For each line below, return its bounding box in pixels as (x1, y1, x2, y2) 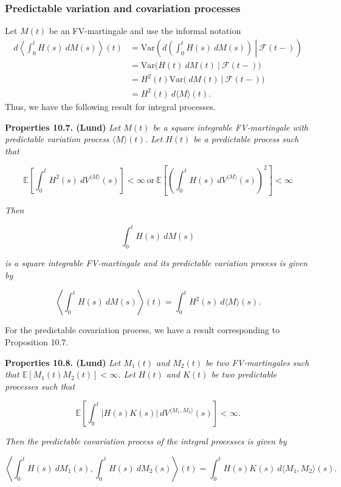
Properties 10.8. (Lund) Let (5, 356, 121, 368)
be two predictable (211, 368, 277, 381)
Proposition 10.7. (5, 335, 69, 348)
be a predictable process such (193, 133, 299, 145)
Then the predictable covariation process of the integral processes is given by (5, 435, 287, 447)
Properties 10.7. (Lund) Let (5, 120, 121, 133)
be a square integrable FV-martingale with (153, 120, 308, 133)
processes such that (5, 379, 75, 392)
